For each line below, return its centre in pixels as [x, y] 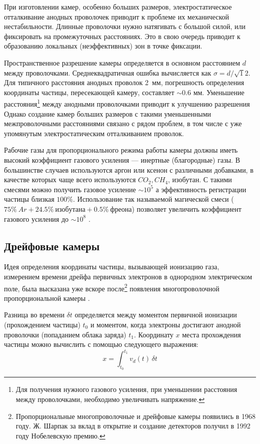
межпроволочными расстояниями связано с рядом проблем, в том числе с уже [123, 123]
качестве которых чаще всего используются [70, 179]
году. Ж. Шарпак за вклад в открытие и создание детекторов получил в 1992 [133, 426]
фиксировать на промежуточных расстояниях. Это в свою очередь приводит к [122, 36]
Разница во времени [34, 315]
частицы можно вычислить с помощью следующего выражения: [101, 344]
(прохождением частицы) [42, 324]
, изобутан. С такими [200, 179]
